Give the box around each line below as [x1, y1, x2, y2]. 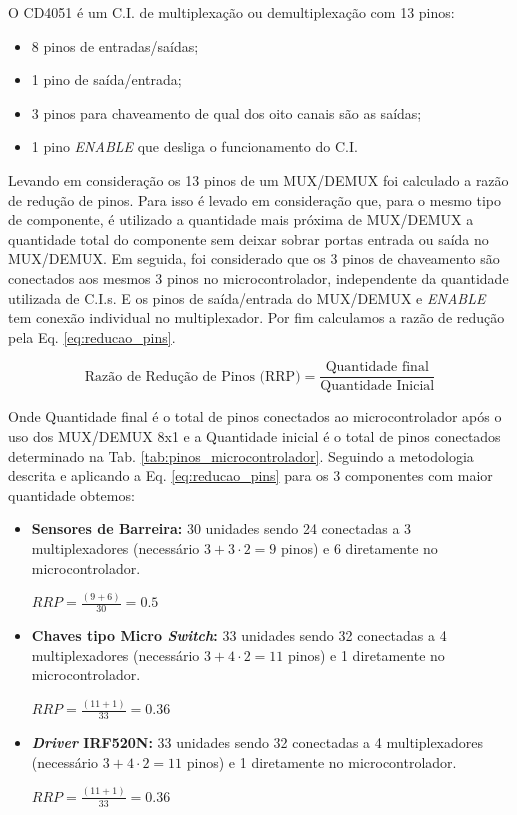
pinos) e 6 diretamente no [280, 537, 438, 558]
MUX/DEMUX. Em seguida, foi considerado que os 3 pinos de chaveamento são [8, 248, 500, 269]
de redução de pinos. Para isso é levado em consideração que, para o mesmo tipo [8, 189, 502, 210]
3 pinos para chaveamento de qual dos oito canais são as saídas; [31, 102, 422, 123]
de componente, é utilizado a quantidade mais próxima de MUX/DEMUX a [8, 209, 474, 230]
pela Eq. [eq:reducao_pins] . [8, 326, 176, 347]
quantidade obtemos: [8, 484, 135, 505]
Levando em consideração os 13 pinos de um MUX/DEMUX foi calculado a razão [8, 169, 509, 190]
